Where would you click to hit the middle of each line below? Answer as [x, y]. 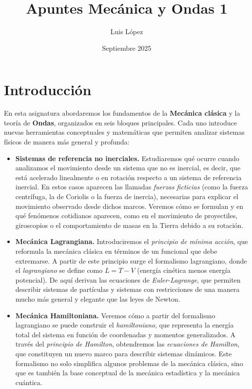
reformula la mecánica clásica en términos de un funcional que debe [116, 251]
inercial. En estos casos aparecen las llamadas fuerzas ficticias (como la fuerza [132, 187]
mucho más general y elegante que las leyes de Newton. [98, 298]
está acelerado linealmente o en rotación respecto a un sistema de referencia [128, 177]
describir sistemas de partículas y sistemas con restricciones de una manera [127, 289]
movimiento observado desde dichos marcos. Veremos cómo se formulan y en [129, 206]
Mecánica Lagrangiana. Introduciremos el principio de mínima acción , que [132, 241]
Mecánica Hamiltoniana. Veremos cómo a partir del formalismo [115, 315]
